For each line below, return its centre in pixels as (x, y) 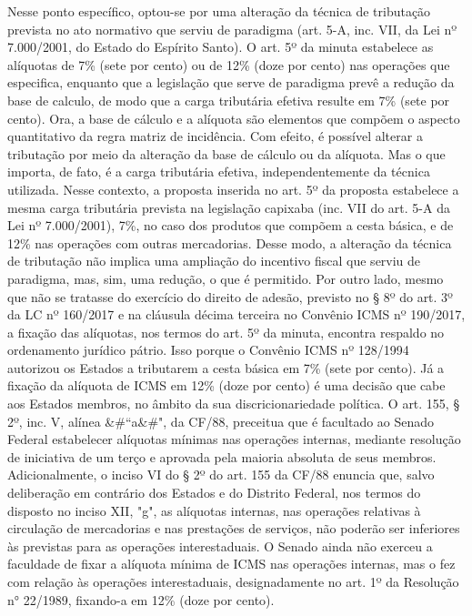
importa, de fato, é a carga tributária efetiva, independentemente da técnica (219, 172)
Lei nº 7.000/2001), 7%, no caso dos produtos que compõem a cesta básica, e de (231, 225)
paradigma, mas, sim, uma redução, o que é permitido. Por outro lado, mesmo (226, 278)
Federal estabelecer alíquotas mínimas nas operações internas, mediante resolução (234, 439)
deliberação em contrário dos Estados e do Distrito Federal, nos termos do (214, 493)
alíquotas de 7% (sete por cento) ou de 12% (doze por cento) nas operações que (229, 64)
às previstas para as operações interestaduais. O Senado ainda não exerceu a (220, 545)
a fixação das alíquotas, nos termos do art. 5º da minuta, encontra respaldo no (226, 332)
